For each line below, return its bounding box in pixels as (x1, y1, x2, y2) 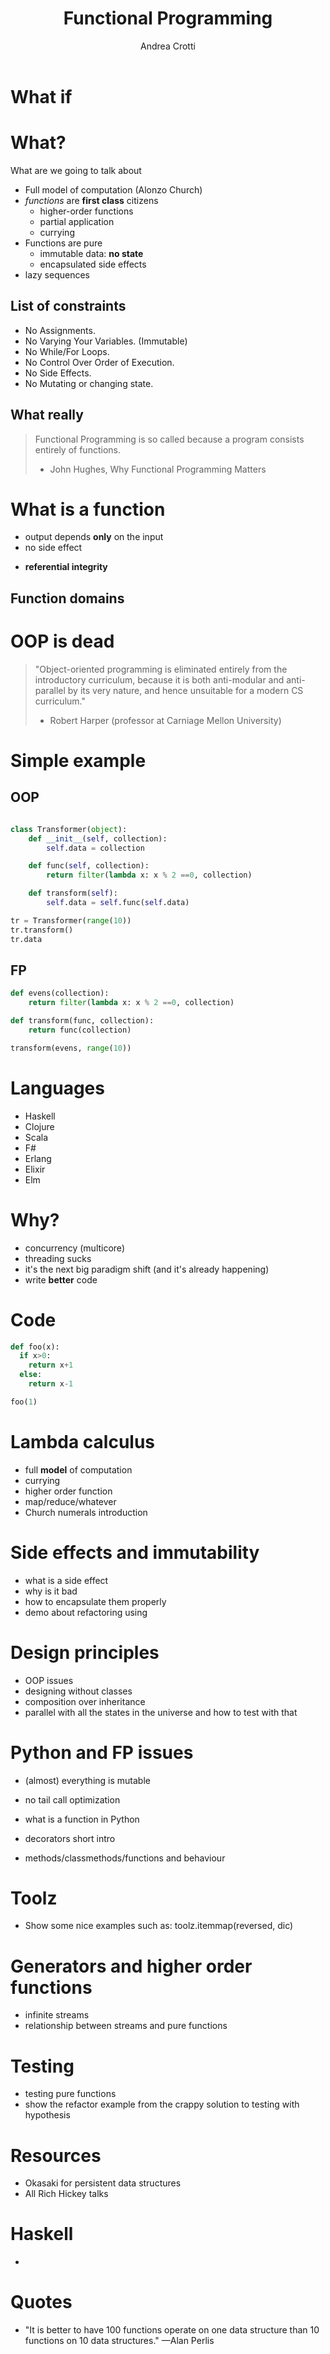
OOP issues (24, 1674, 74, 1686)
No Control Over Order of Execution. (24, 356, 175, 368)
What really (10, 407, 84, 424)
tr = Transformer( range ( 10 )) (10, 915, 132, 926)
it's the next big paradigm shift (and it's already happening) (24, 1263, 270, 1275)
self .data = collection (46, 843, 145, 853)
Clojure (24, 1120, 55, 1132)
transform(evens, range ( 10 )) (10, 1043, 132, 1053)
